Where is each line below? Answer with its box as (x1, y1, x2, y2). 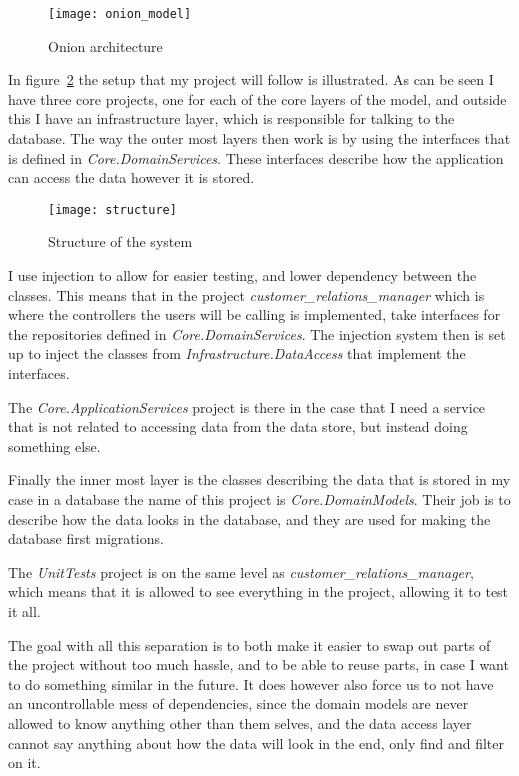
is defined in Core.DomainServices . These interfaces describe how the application (8, 147, 504, 168)
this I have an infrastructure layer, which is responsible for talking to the (8, 108, 455, 129)
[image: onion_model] (48, 7, 192, 21)
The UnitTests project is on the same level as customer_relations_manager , (8, 561, 474, 582)
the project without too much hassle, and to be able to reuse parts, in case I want (8, 654, 509, 675)
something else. (8, 435, 101, 456)
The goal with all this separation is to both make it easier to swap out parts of (8, 634, 491, 655)
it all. (8, 600, 41, 621)
